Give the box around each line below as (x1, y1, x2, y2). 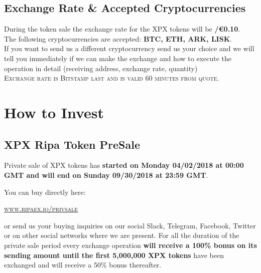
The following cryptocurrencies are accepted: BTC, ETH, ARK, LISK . (4, 33, 232, 44)
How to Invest (4, 102, 104, 122)
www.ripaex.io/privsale (4, 203, 78, 214)
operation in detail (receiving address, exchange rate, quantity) (4, 63, 198, 73)
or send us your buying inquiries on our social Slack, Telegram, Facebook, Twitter (4, 220, 256, 230)
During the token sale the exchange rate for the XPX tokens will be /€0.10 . (4, 24, 240, 34)
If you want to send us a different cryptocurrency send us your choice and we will (4, 43, 254, 54)
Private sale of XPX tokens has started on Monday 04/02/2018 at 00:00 (4, 160, 244, 170)
